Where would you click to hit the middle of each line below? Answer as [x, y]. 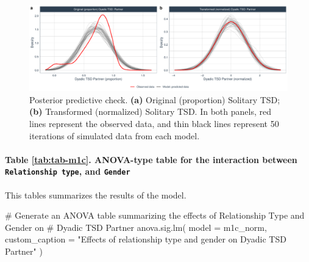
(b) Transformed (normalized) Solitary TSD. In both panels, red [150, 111]
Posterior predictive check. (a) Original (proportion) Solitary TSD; [155, 99]
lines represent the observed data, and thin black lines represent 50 [154, 123]
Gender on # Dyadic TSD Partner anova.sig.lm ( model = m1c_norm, [136, 227]
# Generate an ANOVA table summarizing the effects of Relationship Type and [155, 215]
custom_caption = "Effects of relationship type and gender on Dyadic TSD [146, 239]
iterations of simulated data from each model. [115, 135]
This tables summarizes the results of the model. [96, 195]
